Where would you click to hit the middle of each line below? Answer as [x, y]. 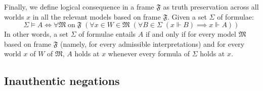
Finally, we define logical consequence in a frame [79, 7]
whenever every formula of [149, 54]
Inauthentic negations [62, 81]
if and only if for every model [191, 34]
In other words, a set [36, 34]
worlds [14, 16]
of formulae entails [107, 34]
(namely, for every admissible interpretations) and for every [152, 43]
